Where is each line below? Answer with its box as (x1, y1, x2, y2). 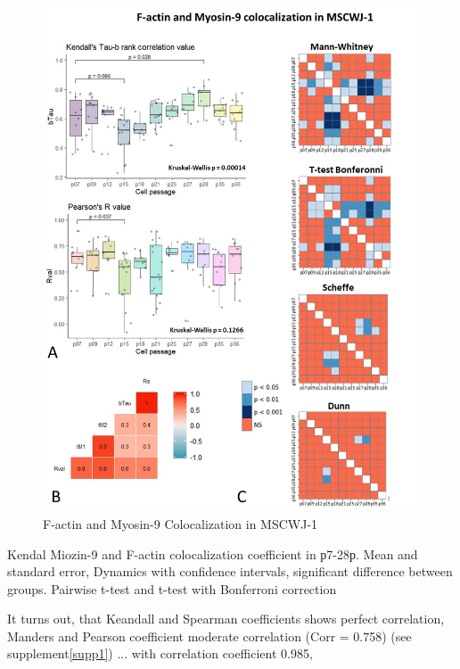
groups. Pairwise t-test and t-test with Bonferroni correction (7, 579, 337, 598)
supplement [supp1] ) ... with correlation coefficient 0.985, (7, 644, 313, 663)
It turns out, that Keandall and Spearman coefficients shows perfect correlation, (7, 609, 445, 628)
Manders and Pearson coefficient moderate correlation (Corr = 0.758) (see (7, 626, 412, 645)
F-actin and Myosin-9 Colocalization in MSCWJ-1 (43, 514, 318, 533)
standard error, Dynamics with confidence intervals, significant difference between (7, 562, 453, 581)
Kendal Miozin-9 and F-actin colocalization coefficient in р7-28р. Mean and (7, 544, 418, 563)
